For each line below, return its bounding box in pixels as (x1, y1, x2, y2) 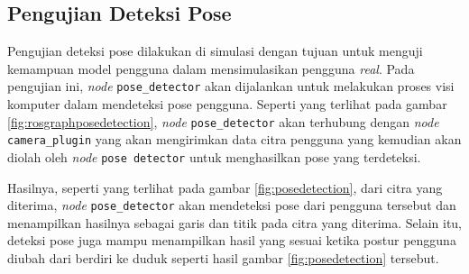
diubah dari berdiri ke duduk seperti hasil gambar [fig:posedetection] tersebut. (7, 249, 439, 268)
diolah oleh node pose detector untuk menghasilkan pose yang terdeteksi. (7, 147, 421, 166)
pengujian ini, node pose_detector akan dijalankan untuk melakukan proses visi (7, 77, 455, 96)
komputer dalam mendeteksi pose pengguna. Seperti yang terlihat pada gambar (7, 95, 447, 114)
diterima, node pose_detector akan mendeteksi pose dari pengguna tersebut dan (7, 196, 456, 215)
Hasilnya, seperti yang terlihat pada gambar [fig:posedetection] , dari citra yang (7, 178, 443, 196)
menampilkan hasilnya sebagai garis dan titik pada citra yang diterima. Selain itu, (7, 213, 463, 232)
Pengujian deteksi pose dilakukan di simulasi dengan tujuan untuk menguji (7, 41, 423, 60)
